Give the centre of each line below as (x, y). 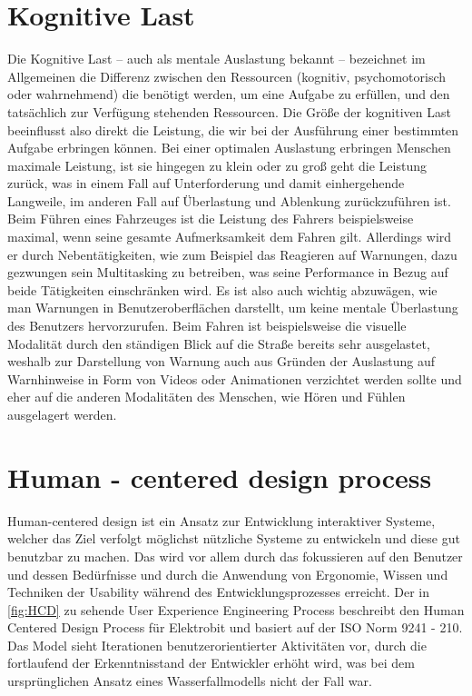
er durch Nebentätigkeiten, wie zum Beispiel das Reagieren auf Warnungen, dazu (232, 254)
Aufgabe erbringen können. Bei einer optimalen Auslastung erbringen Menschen (229, 148)
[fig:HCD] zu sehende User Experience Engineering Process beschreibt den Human (236, 609)
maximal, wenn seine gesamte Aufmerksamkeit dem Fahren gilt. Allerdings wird (230, 237)
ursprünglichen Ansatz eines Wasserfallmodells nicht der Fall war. (190, 681)
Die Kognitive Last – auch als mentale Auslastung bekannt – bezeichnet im (216, 59)
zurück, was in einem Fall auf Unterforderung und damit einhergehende (206, 183)
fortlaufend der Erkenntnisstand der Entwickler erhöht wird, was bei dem (211, 663)
